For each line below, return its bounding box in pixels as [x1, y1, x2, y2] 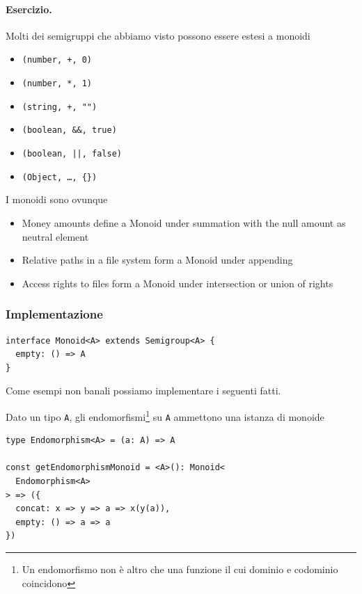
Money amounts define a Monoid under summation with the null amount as [22, 215, 346, 230]
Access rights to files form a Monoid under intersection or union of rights [22, 275, 333, 290]
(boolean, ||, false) [22, 149, 122, 159]
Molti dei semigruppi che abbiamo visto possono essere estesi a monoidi [6, 28, 310, 42]
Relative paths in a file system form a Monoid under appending [22, 252, 293, 267]
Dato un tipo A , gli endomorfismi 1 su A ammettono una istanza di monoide [6, 407, 324, 424]
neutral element [22, 229, 89, 243]
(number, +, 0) [22, 55, 93, 65]
